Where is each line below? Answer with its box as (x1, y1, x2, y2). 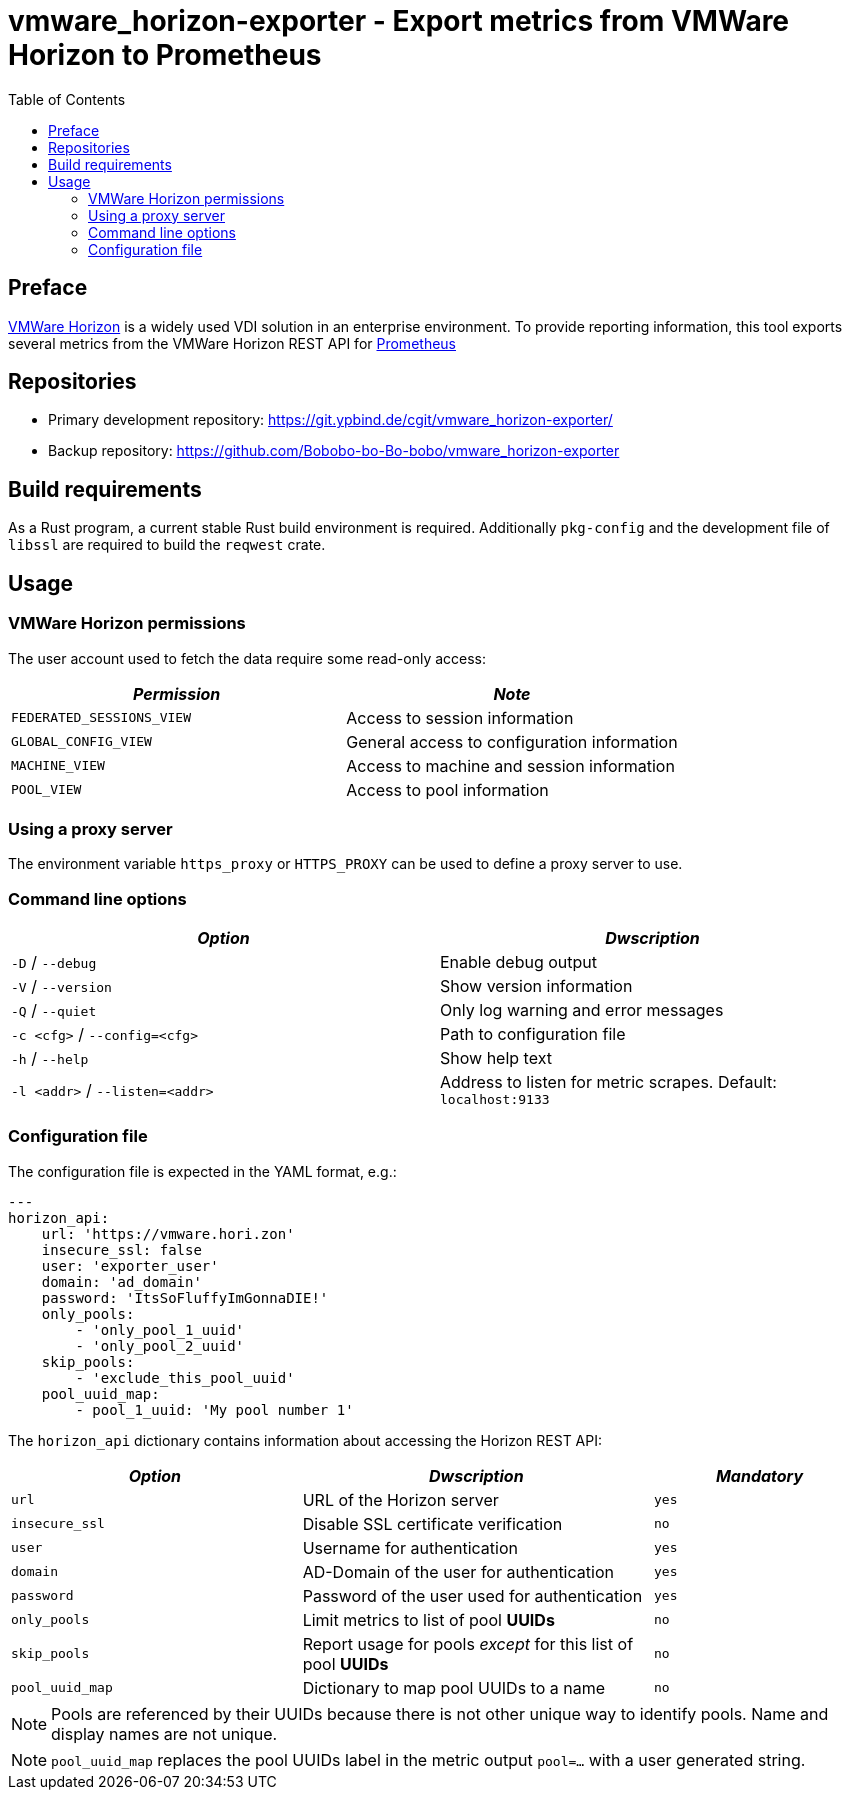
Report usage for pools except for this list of (302, 1633, 634, 1654)
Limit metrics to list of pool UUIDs (302, 1609, 555, 1630)
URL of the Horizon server (302, 1489, 499, 1510)
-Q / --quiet (11, 1000, 97, 1020)
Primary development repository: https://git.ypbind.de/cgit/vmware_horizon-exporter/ (48, 411, 613, 429)
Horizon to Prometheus (8, 38, 322, 72)
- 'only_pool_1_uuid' (75, 1321, 245, 1338)
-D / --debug (11, 952, 97, 972)
